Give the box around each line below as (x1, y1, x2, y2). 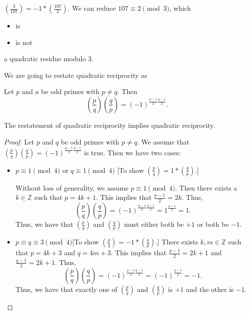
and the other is (186, 284, 234, 294)
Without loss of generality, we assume (15, 182, 129, 193)
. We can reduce (68, 3, 116, 13)
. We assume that (137, 136, 189, 146)
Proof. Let (4, 136, 34, 146)
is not (15, 37, 33, 47)
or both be (197, 219, 229, 229)
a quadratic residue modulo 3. (4, 53, 93, 64)
